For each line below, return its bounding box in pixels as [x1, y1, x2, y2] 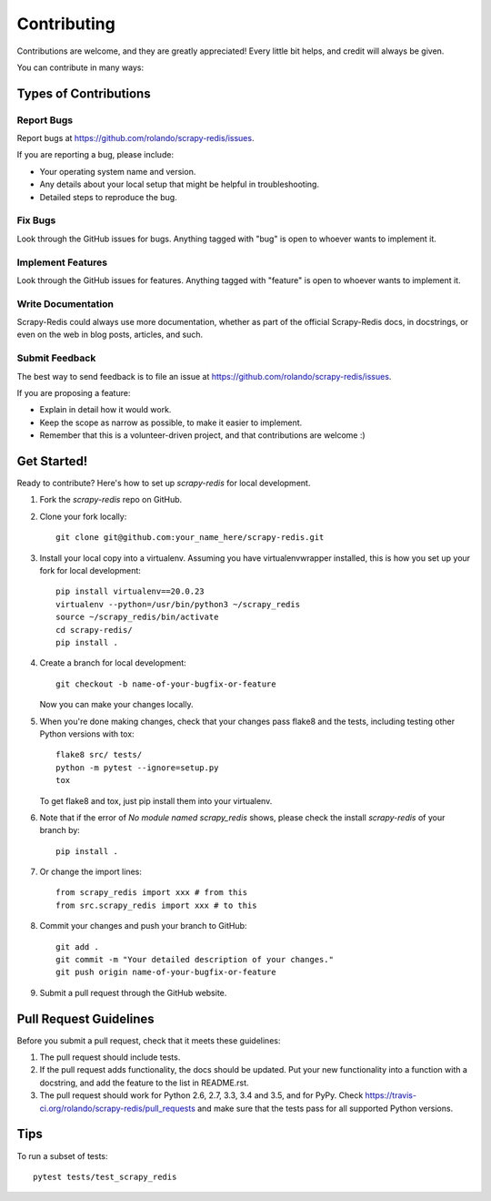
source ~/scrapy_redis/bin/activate [55, 612, 219, 623]
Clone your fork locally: [39, 511, 127, 522]
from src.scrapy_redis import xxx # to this [55, 900, 258, 911]
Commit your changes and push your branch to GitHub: [39, 921, 247, 931]
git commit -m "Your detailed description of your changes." [55, 954, 334, 965]
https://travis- [365, 1090, 417, 1101]
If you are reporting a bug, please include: [16, 149, 175, 160]
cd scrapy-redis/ [55, 625, 133, 635]
